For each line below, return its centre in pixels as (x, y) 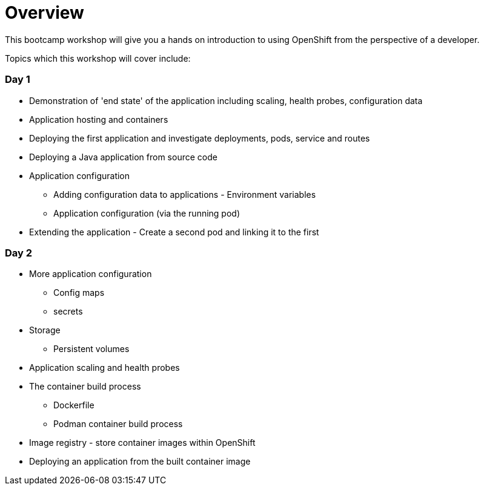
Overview (45, 13)
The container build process (85, 387)
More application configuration (91, 274)
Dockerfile (74, 405)
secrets (68, 312)
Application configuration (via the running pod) (147, 213)
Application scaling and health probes (104, 368)
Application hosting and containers (99, 119)
